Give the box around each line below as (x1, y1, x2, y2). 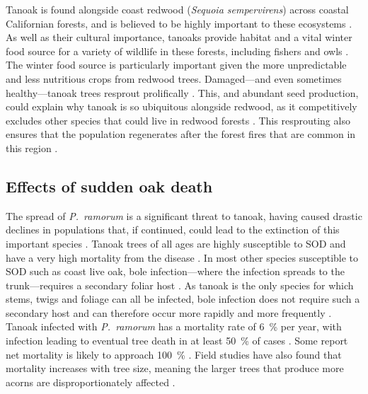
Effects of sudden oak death (6, 175, 213, 197)
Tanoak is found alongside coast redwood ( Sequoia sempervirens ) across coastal (6, 2, 349, 16)
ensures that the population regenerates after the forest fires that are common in (6, 127, 356, 141)
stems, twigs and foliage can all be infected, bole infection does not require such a (6, 291, 360, 306)
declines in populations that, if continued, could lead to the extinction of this (6, 222, 340, 237)
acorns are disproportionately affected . (6, 374, 176, 389)
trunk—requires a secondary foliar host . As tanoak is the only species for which (6, 277, 354, 292)
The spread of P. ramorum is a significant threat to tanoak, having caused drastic (6, 208, 362, 223)
